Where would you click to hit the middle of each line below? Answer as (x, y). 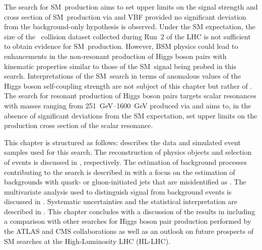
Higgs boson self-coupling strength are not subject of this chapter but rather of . (128, 85)
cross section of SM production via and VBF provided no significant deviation (125, 16)
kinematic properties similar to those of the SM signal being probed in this (120, 66)
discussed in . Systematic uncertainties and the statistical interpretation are (121, 201)
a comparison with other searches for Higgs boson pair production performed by (128, 221)
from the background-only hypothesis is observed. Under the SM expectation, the (130, 26)
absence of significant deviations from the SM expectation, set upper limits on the (131, 115)
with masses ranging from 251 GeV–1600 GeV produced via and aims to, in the (128, 105)
